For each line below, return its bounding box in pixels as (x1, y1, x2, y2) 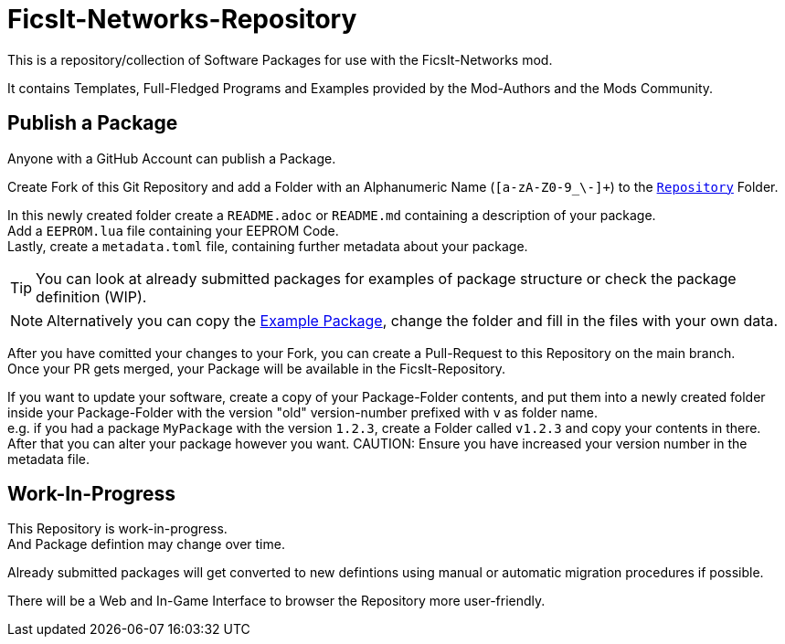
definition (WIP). (36, 287, 147, 306)
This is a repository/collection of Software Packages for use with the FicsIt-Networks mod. (7, 51, 553, 68)
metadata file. (7, 450, 90, 467)
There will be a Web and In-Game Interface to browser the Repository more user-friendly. (7, 593, 546, 609)
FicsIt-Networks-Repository (7, 4, 357, 35)
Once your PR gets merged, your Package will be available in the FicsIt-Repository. (7, 360, 506, 376)
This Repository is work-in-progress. (7, 521, 228, 537)
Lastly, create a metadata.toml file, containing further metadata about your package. (7, 238, 528, 254)
